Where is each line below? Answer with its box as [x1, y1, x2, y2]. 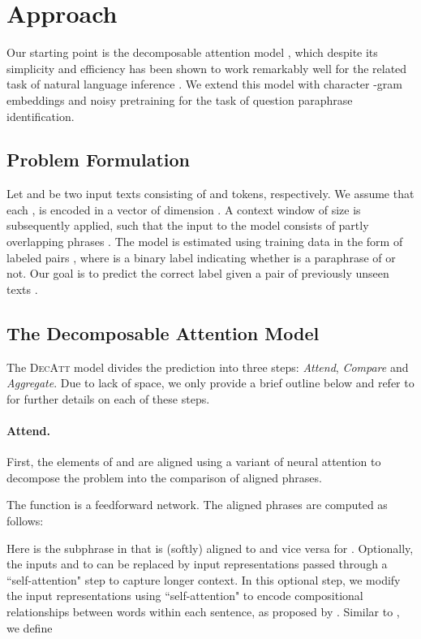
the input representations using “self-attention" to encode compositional [6, 587, 363, 604]
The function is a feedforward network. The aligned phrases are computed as [6, 496, 388, 513]
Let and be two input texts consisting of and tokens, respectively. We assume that [6, 185, 415, 202]
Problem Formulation [6, 147, 190, 172]
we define [6, 619, 53, 636]
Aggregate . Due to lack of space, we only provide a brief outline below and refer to [6, 374, 415, 391]
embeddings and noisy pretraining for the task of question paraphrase [6, 91, 353, 108]
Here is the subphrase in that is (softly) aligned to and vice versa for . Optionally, [6, 539, 414, 556]
